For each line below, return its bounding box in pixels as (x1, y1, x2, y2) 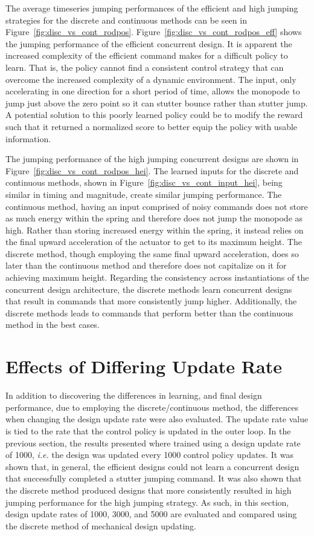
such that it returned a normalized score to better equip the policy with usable (5, 120, 298, 132)
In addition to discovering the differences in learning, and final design (5, 389, 262, 402)
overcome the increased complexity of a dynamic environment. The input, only (5, 73, 296, 85)
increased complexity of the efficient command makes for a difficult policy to (5, 49, 288, 62)
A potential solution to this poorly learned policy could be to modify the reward (5, 108, 303, 121)
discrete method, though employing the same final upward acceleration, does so (5, 247, 299, 260)
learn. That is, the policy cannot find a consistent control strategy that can (5, 60, 284, 73)
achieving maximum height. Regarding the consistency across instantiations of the (5, 271, 309, 284)
